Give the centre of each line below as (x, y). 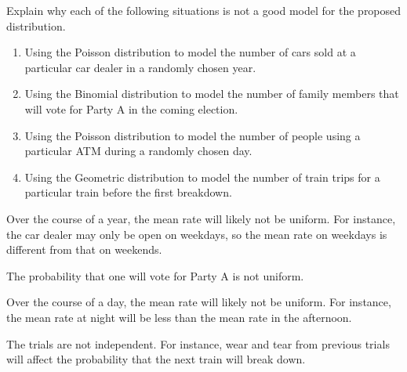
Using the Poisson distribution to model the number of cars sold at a (190, 52)
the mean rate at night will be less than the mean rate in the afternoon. (179, 317)
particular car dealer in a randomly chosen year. (140, 67)
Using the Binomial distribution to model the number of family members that (212, 94)
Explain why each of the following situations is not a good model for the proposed (204, 10)
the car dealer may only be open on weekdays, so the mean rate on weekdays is (197, 234)
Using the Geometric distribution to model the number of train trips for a (202, 177)
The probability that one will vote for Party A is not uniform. (155, 275)
